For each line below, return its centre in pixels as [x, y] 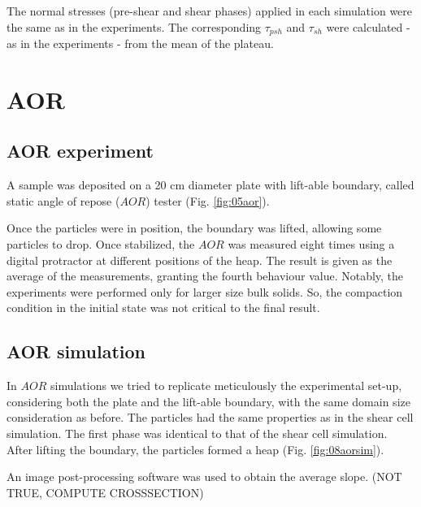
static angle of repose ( [63, 200]
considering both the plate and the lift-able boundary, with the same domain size [208, 401]
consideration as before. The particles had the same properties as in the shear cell [210, 417]
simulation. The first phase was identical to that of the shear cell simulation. [197, 433]
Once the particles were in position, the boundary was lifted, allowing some [194, 228]
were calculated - [368, 26]
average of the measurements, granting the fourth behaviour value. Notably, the [205, 276]
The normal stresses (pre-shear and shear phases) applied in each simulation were [210, 11]
